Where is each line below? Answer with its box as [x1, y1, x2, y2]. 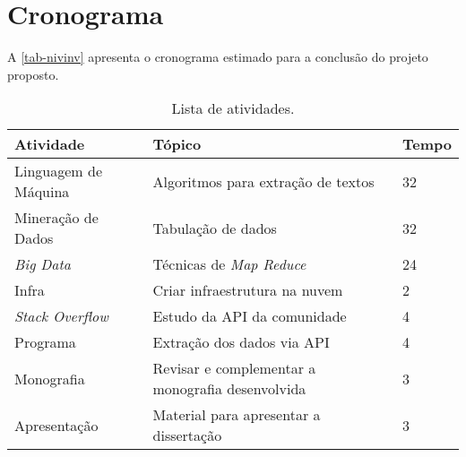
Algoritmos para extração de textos [152, 170, 375, 192]
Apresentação [14, 414, 99, 435]
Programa [14, 332, 76, 353]
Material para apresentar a [152, 404, 321, 426]
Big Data [14, 254, 72, 275]
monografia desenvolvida [152, 378, 306, 400]
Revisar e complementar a [152, 358, 316, 379]
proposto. [7, 65, 59, 83]
